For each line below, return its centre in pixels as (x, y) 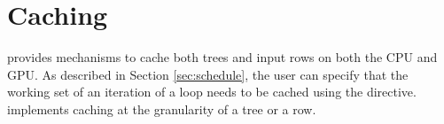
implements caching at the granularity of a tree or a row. (162, 108)
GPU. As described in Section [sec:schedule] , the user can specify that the (208, 74)
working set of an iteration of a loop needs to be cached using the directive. (212, 92)
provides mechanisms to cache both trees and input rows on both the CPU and (222, 57)
